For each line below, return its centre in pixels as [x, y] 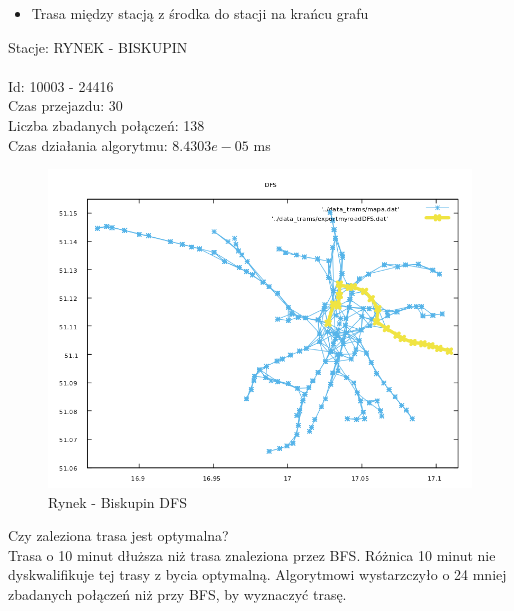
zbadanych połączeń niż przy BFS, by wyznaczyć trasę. [177, 593]
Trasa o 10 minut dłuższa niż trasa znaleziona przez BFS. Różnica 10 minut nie [252, 554]
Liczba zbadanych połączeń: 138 [106, 124]
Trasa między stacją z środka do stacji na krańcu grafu [200, 13]
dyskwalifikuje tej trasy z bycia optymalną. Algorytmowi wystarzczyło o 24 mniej [257, 574]
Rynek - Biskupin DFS [117, 501]
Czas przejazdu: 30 [65, 105]
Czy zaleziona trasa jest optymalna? [118, 535]
